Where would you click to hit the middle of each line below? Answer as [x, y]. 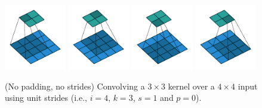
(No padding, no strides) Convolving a [75, 86]
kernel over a [191, 86]
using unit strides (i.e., [46, 98]
